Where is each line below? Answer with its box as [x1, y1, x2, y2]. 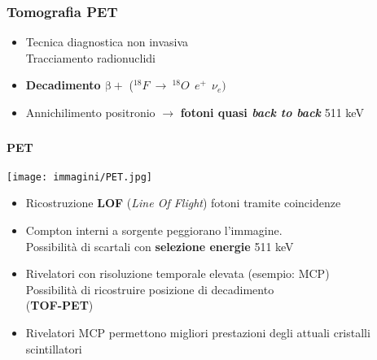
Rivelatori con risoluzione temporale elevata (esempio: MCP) [25, 265, 330, 282]
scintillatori [25, 340, 82, 357]
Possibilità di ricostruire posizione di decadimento [25, 280, 274, 297]
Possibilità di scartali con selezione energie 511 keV [25, 237, 294, 254]
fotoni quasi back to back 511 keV [180, 104, 364, 120]
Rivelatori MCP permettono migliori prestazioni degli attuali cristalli [25, 323, 370, 340]
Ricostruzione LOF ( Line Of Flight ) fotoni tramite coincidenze [25, 194, 341, 211]
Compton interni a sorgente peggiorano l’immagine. [25, 221, 283, 238]
